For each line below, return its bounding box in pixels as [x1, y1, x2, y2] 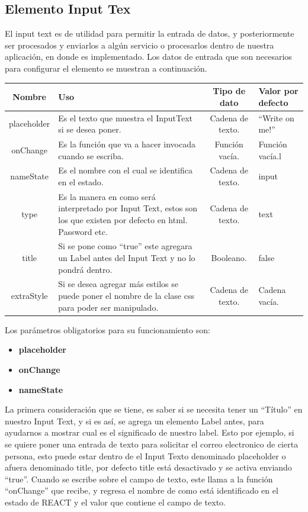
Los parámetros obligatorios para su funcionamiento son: [5, 323, 210, 336]
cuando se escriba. [58, 149, 124, 162]
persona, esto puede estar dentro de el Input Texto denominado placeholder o [5, 449, 286, 462]
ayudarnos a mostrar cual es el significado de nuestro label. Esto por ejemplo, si [5, 426, 294, 439]
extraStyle [11, 289, 48, 302]
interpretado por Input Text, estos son [58, 202, 198, 214]
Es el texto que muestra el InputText [58, 111, 192, 124]
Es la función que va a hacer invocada [58, 137, 195, 150]
